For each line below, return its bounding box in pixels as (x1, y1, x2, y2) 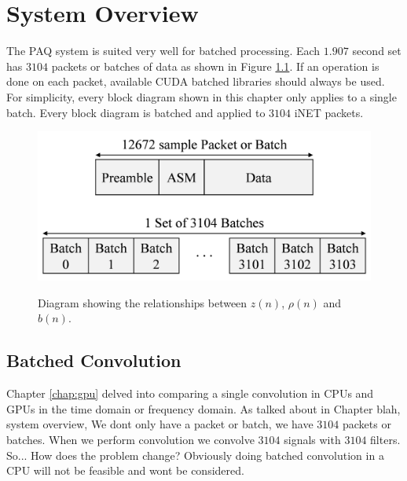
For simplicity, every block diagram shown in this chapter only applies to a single (6, 88, 397, 105)
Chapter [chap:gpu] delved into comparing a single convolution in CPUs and (6, 385, 374, 402)
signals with (284, 431, 341, 447)
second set (352, 42, 401, 59)
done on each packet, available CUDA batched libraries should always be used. (6, 73, 385, 90)
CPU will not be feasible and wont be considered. (6, 462, 244, 479)
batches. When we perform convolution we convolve (6, 431, 255, 447)
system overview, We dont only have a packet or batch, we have (6, 416, 313, 432)
